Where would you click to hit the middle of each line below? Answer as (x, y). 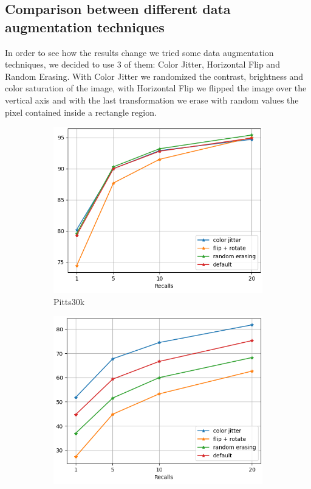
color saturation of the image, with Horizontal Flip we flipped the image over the (156, 88)
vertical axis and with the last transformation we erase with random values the (152, 100)
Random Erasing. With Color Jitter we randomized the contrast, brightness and (154, 76)
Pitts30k (69, 301)
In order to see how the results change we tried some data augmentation (139, 52)
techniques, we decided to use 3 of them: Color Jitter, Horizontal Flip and (142, 64)
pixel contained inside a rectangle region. (81, 112)
